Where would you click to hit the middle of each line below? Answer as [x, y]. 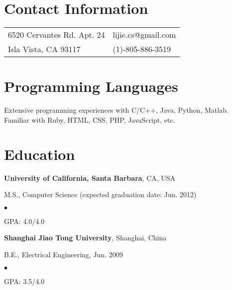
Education [40, 154]
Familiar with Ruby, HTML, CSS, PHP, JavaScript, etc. [90, 119]
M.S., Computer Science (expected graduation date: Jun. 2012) [100, 194]
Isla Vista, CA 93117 [44, 49]
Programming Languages [91, 86]
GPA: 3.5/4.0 [24, 281]
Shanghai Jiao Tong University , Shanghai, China [85, 238]
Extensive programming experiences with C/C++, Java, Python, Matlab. [116, 110]
